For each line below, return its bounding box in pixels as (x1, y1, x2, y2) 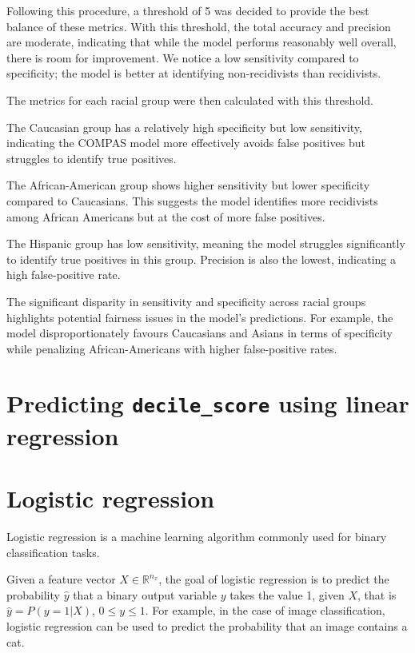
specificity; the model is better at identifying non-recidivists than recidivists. (6, 65, 381, 82)
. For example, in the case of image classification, (145, 602, 385, 619)
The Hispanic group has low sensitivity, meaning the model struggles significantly (6, 235, 405, 252)
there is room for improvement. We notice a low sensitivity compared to (6, 49, 359, 66)
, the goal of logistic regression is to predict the (158, 571, 389, 587)
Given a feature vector (6, 571, 116, 587)
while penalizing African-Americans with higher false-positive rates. (6, 340, 337, 356)
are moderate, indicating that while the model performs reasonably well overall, (6, 34, 397, 50)
